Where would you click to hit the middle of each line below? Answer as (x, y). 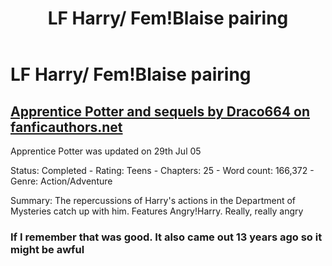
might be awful (47, 249)
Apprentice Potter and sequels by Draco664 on (160, 111)
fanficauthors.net (66, 127)
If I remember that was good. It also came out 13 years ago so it (166, 237)
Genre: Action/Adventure (61, 181)
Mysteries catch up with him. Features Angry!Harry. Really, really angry (157, 211)
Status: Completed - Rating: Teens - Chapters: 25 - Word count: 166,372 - (162, 170)
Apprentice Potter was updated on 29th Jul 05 (106, 151)
